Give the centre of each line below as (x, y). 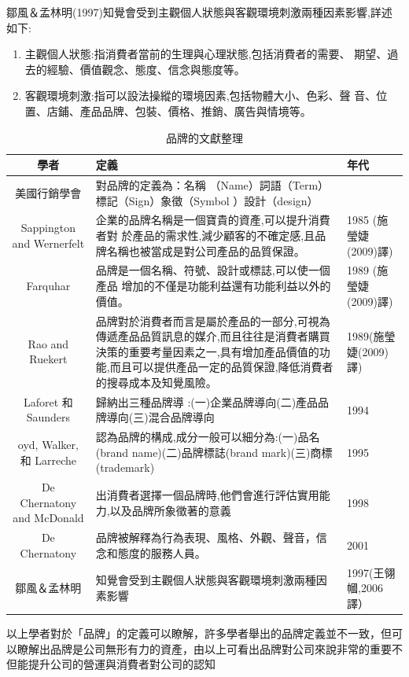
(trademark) (125, 467)
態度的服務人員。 (162, 552)
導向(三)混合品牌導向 (160, 417)
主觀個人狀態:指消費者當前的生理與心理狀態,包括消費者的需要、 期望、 (206, 54)
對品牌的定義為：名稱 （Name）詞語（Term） (212, 185)
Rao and (48, 343)
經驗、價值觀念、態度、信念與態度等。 (146, 69)
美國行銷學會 (48, 192)
